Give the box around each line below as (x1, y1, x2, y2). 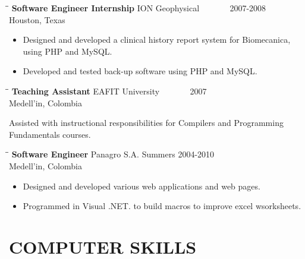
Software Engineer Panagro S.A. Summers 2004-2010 (11, 148, 215, 160)
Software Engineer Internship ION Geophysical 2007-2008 (11, 2, 266, 14)
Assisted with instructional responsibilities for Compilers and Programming (9, 116, 284, 129)
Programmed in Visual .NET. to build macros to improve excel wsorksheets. (23, 200, 301, 212)
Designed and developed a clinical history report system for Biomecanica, (23, 33, 291, 46)
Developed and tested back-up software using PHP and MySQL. (23, 65, 257, 77)
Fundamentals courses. (9, 128, 91, 140)
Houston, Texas (9, 13, 65, 26)
